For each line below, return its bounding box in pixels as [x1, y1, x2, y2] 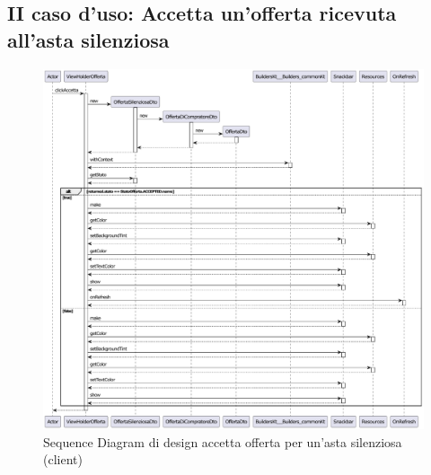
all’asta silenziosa [7, 25, 170, 53]
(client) [43, 450, 83, 469]
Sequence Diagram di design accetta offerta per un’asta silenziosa [43, 432, 402, 451]
